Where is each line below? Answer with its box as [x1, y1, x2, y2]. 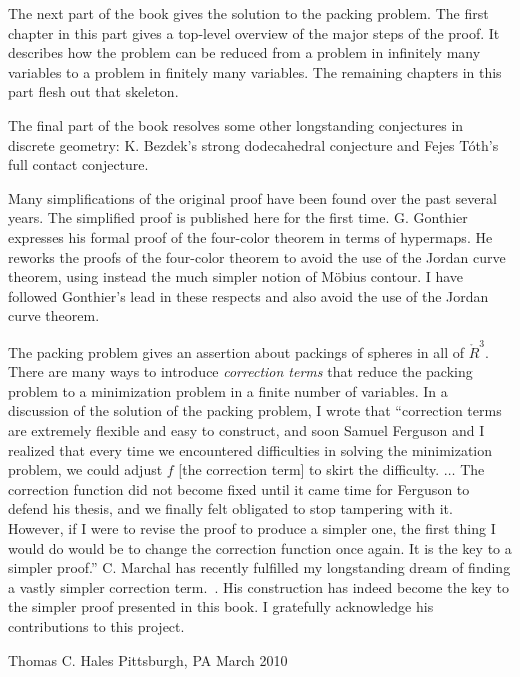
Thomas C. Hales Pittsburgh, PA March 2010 [8, 649, 288, 670]
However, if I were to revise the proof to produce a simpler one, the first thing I [8, 517, 496, 538]
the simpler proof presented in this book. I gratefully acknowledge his [8, 596, 434, 617]
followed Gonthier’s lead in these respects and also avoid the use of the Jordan [8, 285, 489, 306]
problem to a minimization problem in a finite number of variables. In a [8, 380, 448, 401]
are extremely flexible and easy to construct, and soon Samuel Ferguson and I [8, 420, 485, 440]
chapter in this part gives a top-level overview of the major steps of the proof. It [8, 22, 500, 43]
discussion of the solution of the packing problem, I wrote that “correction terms [8, 400, 502, 421]
